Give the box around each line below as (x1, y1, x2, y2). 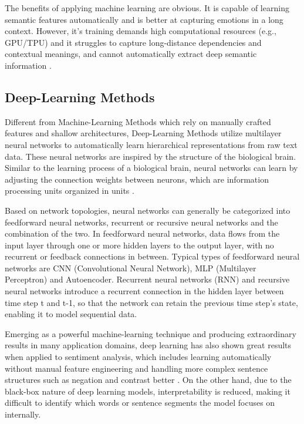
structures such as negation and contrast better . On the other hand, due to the (5, 373, 292, 386)
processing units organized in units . (5, 184, 134, 197)
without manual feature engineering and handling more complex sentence (5, 362, 268, 374)
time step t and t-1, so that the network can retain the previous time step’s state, (5, 296, 298, 308)
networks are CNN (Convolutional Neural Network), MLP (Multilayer (5, 261, 256, 274)
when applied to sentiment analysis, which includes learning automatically (5, 351, 272, 363)
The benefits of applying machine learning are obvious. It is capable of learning (5, 2, 289, 14)
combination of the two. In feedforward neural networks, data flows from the (5, 227, 280, 240)
